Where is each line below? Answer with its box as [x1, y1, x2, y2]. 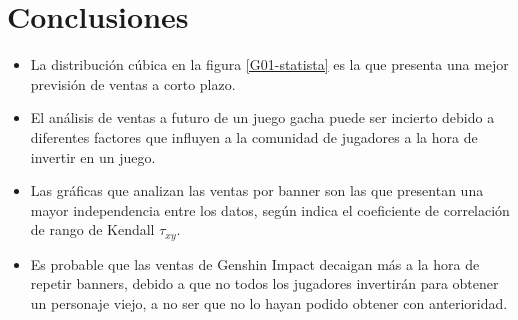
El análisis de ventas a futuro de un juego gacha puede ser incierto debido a [30, 107, 495, 128]
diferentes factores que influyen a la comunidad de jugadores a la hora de [30, 126, 478, 147]
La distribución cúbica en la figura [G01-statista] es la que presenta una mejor [30, 54, 509, 75]
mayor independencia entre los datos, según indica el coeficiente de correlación [30, 199, 510, 220]
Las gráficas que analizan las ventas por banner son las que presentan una [30, 180, 484, 201]
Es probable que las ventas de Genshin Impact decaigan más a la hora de [30, 253, 480, 274]
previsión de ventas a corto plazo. [30, 73, 236, 94]
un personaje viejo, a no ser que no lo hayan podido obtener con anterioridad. [30, 292, 508, 313]
